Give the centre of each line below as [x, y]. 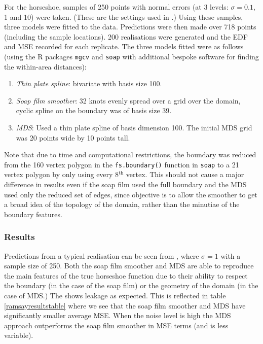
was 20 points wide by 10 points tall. [73, 137]
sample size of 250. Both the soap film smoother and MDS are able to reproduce [129, 266]
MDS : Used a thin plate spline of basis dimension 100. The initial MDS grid [134, 127]
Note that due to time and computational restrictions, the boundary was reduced [130, 154]
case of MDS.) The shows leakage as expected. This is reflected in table [115, 295]
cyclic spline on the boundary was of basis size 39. [94, 110]
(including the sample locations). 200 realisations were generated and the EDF [126, 36]
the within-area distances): [45, 66]
